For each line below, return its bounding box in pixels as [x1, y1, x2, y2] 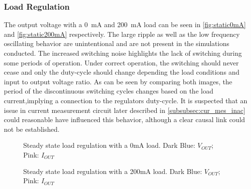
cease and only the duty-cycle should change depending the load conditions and [4, 67, 240, 77]
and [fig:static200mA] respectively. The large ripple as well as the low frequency [4, 29, 240, 39]
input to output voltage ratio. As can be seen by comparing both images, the [4, 76, 233, 86]
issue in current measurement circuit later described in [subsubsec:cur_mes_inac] [4, 105, 246, 115]
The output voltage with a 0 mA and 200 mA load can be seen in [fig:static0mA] [4, 19, 246, 30]
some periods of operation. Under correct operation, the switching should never [4, 57, 239, 67]
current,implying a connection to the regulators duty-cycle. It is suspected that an [4, 95, 248, 105]
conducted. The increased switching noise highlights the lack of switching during [4, 48, 242, 58]
